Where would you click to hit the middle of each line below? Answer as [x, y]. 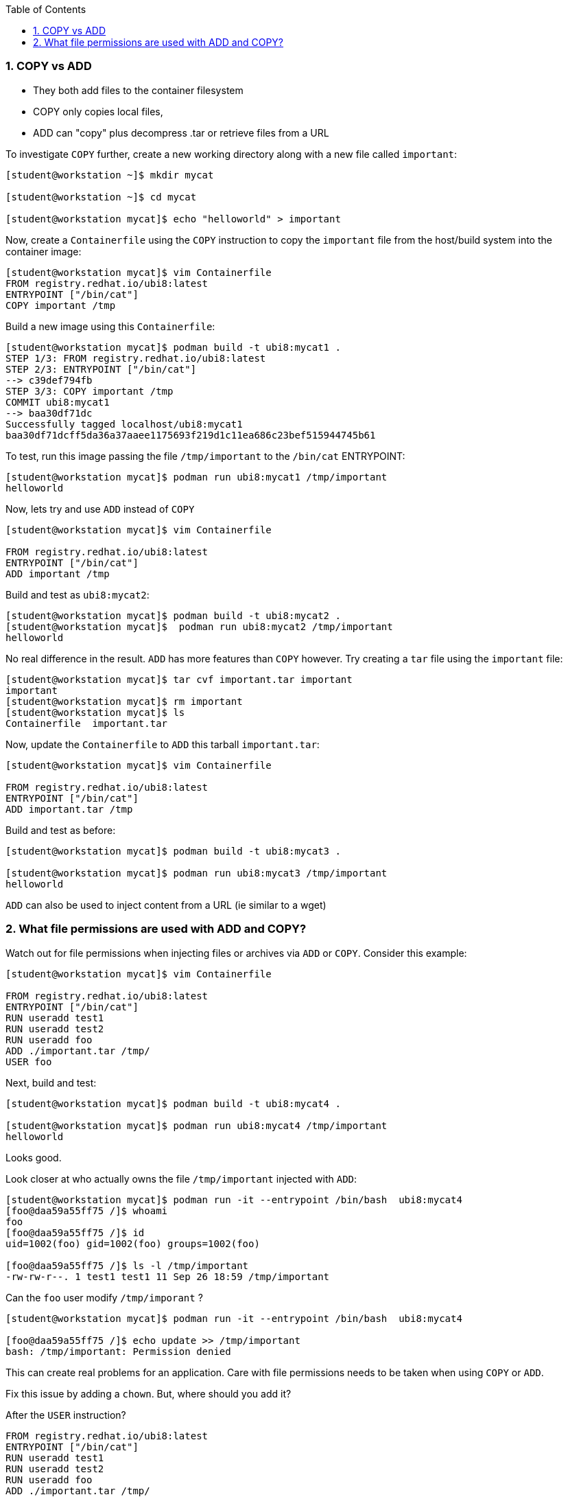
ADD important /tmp [58, 573]
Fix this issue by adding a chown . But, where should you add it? [149, 1393]
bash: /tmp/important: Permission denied [118, 1351]
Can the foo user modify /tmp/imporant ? [104, 1297]
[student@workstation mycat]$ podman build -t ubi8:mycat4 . [173, 1103]
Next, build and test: [51, 1082]
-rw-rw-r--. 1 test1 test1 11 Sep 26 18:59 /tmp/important [168, 1276]
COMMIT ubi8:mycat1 [58, 402]
